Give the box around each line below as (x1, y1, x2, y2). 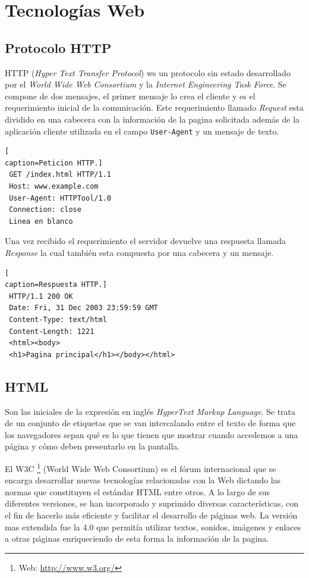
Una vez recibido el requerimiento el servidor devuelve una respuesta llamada (5, 235, 286, 247)
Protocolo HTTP (5, 38, 112, 57)
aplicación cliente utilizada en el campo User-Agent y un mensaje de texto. (5, 124, 279, 137)
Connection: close (9, 205, 81, 214)
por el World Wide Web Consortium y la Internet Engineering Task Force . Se (5, 78, 286, 90)
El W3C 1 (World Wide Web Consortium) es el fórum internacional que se (5, 460, 276, 474)
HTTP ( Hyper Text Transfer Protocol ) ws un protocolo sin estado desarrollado (5, 66, 291, 79)
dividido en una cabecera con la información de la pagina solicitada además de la (5, 113, 300, 125)
